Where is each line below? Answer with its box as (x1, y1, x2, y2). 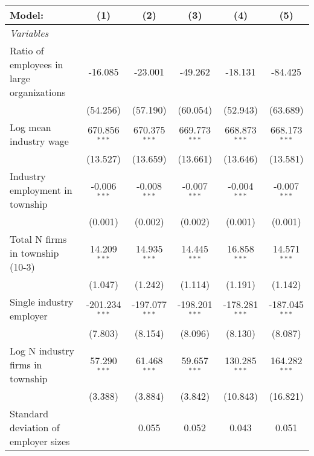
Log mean (10, 120, 51, 134)
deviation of (10, 420, 60, 434)
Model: (10, 8, 44, 22)
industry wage (10, 134, 69, 148)
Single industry (10, 295, 74, 309)
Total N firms (10, 232, 67, 246)
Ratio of (10, 43, 44, 57)
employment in (10, 183, 72, 197)
